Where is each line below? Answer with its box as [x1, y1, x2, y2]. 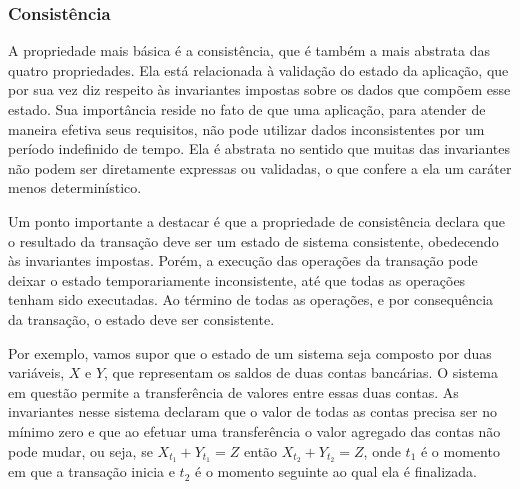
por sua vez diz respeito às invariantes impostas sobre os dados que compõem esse [8, 79, 511, 100]
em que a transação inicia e [8, 461, 175, 482]
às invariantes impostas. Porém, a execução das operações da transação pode [8, 250, 478, 271]
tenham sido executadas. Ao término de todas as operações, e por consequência [8, 289, 494, 310]
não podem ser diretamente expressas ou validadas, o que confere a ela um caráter [8, 157, 512, 178]
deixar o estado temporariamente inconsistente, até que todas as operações [8, 269, 466, 290]
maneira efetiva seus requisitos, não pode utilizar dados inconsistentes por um [8, 118, 485, 139]
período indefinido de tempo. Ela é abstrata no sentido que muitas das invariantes [8, 138, 510, 159]
